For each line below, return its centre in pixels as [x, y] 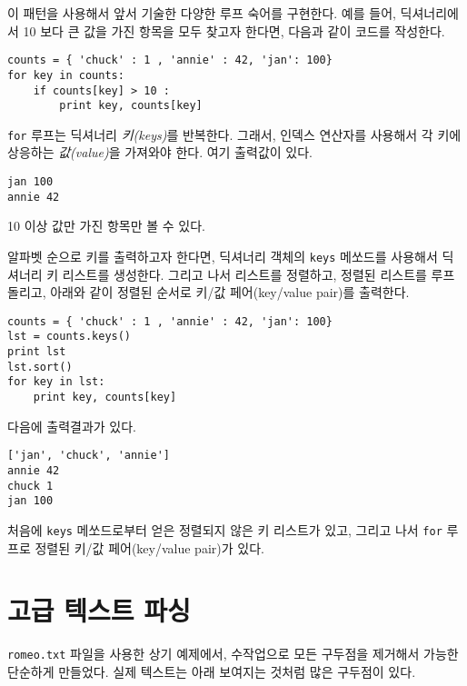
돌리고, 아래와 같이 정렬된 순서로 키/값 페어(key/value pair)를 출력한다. [209, 292]
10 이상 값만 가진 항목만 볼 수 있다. [106, 226]
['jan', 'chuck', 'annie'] [89, 456]
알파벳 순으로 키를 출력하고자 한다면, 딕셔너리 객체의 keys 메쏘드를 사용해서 [223, 256]
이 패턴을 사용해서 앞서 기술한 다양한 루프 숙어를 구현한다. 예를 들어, [202, 13]
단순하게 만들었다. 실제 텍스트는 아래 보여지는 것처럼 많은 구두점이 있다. [212, 671]
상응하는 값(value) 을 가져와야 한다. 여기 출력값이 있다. [160, 152]
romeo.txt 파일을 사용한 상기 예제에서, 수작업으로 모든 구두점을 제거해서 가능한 [233, 654]
